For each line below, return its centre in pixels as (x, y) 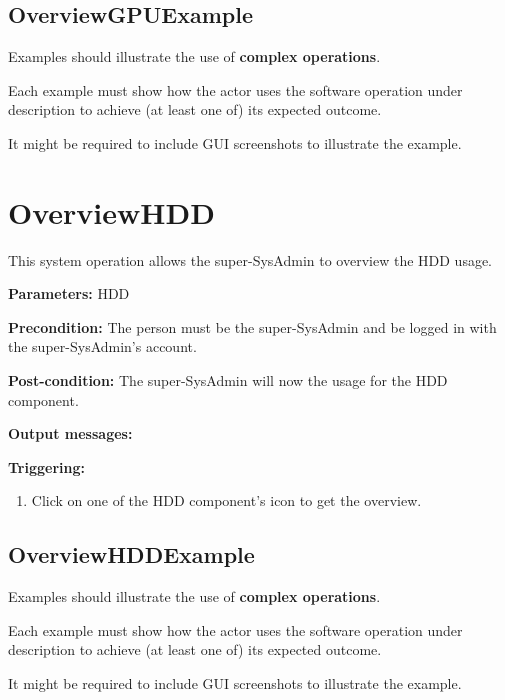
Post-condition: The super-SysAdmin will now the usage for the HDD (228, 380)
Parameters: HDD (69, 293)
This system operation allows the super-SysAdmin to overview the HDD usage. (250, 259)
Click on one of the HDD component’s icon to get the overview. (226, 500)
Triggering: (46, 466)
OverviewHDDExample (131, 554)
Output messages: (70, 433)
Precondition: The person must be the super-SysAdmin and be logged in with (252, 326)
